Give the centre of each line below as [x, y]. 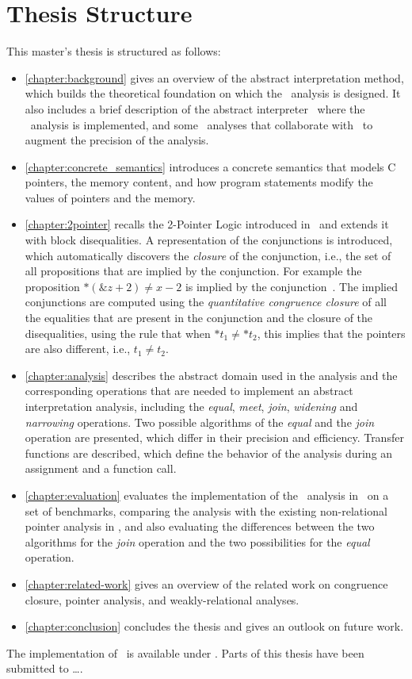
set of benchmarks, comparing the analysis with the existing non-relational [206, 510]
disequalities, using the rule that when [118, 333]
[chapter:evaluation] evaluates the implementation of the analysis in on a [207, 495]
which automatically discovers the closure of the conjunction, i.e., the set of [208, 255]
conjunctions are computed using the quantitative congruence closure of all [206, 302]
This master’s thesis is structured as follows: [114, 51]
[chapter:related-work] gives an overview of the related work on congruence [206, 583]
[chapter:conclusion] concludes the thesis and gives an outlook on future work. [214, 626]
